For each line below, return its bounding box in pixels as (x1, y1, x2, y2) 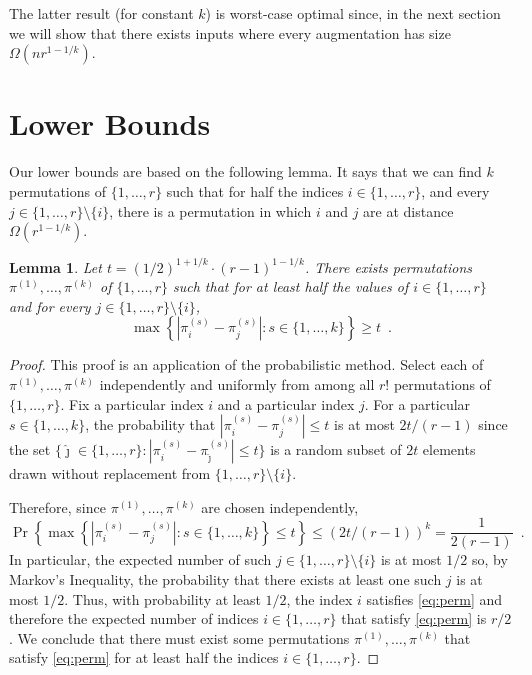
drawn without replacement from (9, 463, 211, 484)
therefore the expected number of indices (9, 608, 259, 629)
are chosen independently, (201, 496, 359, 517)
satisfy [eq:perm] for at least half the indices (9, 647, 279, 668)
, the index (286, 588, 353, 609)
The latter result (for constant (9, 3, 194, 23)
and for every (9, 295, 91, 316)
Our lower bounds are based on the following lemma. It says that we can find (9, 161, 482, 182)
